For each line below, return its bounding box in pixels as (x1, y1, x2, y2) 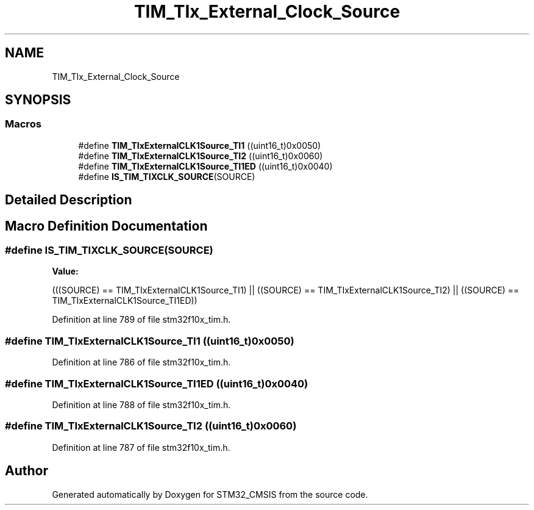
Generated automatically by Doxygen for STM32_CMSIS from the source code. (52, 489, 368, 500)
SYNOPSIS (5, 92, 71, 108)
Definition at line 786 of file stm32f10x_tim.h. (52, 357, 231, 368)
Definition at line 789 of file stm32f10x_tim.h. (52, 314, 231, 325)
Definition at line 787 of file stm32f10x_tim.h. (52, 442, 230, 453)
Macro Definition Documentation (5, 218, 208, 234)
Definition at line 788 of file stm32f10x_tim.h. (52, 399, 231, 410)
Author (5, 463, 48, 479)
